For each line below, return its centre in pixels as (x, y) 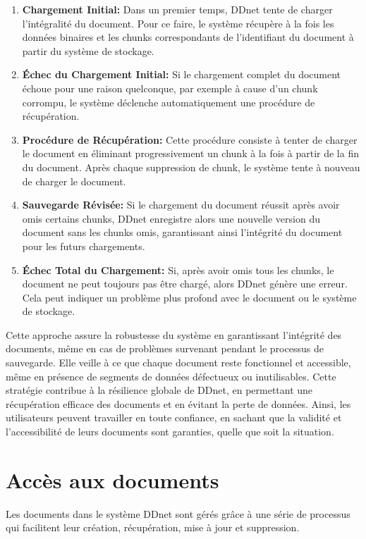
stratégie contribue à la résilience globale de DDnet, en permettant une (159, 390)
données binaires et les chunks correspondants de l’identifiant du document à (188, 37)
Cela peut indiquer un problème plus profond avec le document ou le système (189, 297)
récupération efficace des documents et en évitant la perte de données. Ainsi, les (178, 403)
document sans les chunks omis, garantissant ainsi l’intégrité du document (182, 232)
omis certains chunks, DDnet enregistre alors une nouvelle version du (171, 218)
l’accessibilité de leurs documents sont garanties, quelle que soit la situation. (170, 432)
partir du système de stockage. (88, 50)
